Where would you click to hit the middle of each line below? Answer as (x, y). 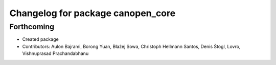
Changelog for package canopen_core (93, 13)
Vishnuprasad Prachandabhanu (55, 53)
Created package (40, 39)
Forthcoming (32, 27)
